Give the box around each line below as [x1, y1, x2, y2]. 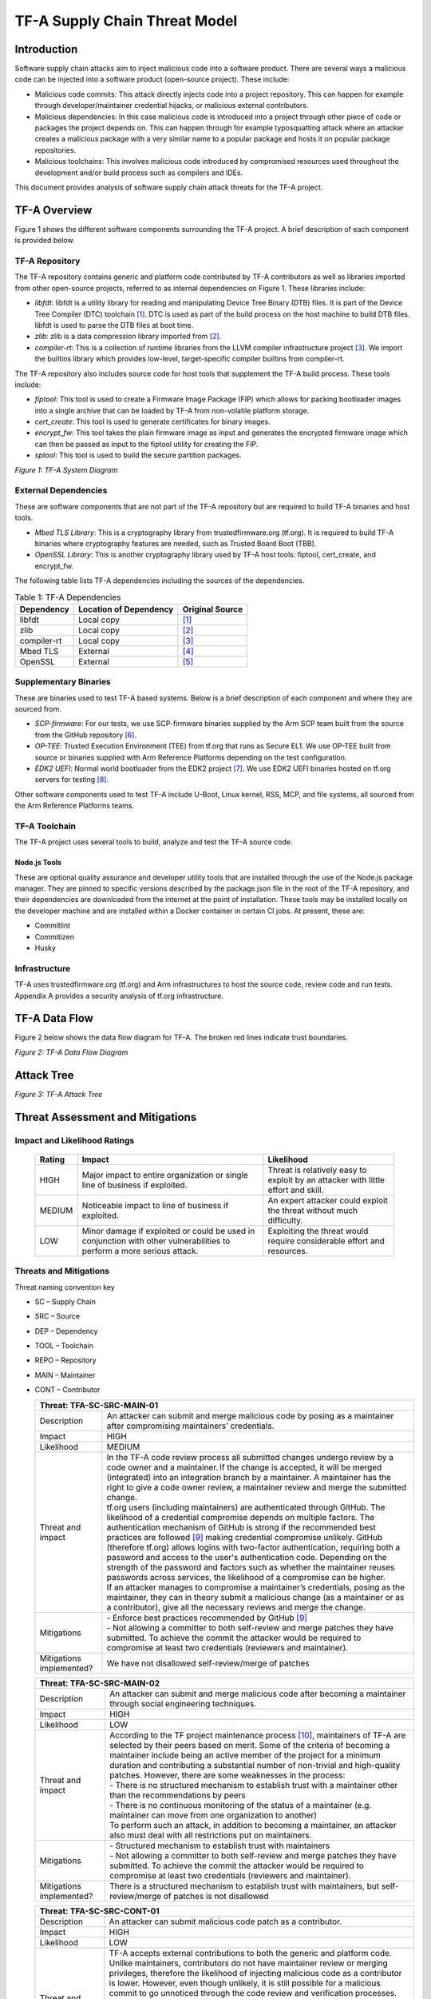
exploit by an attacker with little [267, 1174, 385, 1185]
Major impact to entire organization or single [81, 1169, 249, 1180]
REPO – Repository [34, 1355, 97, 1365]
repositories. [34, 145, 77, 155]
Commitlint [34, 920, 71, 931]
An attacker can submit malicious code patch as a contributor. [109, 1916, 342, 1927]
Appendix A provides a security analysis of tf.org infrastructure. [14, 991, 223, 1000]
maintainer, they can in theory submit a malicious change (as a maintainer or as [106, 1591, 405, 1602]
